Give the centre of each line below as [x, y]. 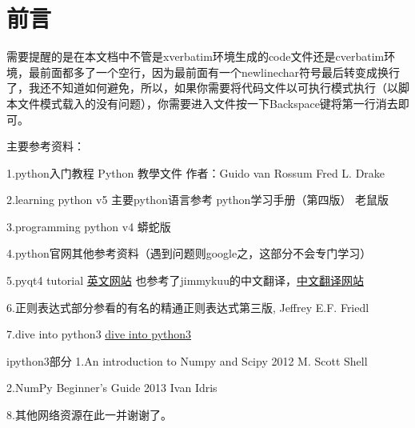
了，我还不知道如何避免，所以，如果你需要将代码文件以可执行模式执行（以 [202, 88]
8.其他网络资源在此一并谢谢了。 [89, 415]
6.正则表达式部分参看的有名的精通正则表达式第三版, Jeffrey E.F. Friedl [188, 307]
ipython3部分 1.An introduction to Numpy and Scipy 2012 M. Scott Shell [187, 360]
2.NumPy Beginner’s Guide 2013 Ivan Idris [112, 388]
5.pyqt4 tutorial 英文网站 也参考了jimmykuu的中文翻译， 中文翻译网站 [185, 280]
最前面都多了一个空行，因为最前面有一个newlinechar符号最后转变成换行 [214, 72]
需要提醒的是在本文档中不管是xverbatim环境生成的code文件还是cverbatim [196, 56]
